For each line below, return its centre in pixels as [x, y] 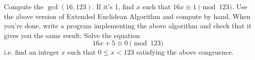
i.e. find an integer [32, 52]
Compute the [24, 6]
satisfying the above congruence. [185, 52]
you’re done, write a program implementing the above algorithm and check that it [128, 26]
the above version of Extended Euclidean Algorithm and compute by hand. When [127, 16]
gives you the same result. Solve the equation [72, 35]
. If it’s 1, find [113, 6]
